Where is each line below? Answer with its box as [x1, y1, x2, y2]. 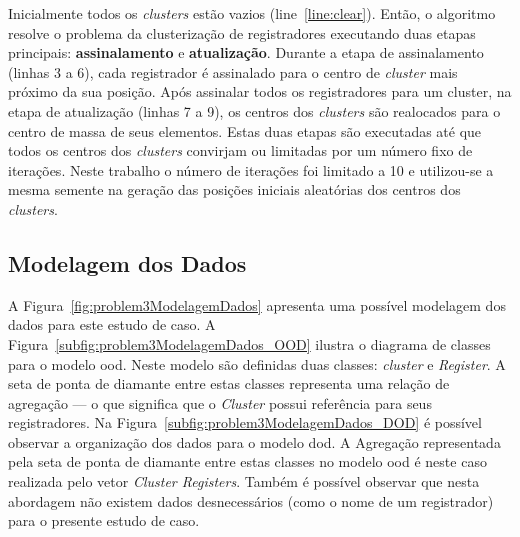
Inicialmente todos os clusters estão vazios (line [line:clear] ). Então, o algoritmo [8, 3, 496, 23]
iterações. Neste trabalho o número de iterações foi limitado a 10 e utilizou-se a [8, 159, 494, 180]
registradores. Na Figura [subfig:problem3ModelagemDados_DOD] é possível [8, 412, 482, 433]
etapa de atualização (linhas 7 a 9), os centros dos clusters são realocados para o [8, 100, 501, 121]
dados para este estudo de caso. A [8, 314, 216, 335]
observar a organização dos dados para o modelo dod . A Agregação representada [8, 431, 501, 452]
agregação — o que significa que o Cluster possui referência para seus [8, 392, 432, 413]
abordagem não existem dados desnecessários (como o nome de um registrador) [8, 490, 494, 511]
